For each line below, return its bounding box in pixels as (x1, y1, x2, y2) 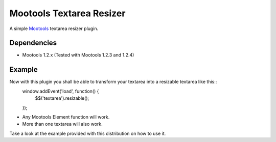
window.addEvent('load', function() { (22, 88, 99, 94)
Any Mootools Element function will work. (22, 113, 110, 120)
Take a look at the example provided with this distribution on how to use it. (9, 130, 166, 136)
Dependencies (9, 39, 57, 47)
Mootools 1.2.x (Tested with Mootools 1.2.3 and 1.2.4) (22, 52, 134, 58)
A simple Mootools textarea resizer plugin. (9, 25, 99, 32)
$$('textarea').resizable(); (35, 95, 89, 101)
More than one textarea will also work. (22, 121, 103, 127)
